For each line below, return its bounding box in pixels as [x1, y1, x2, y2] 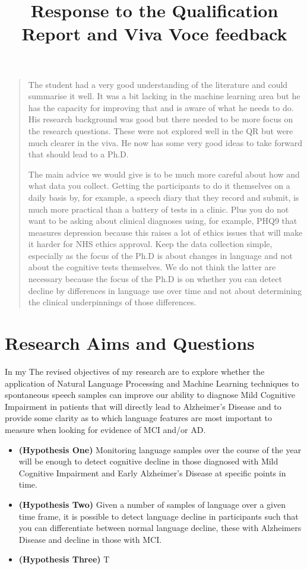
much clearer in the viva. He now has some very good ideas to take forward [28, 136, 302, 148]
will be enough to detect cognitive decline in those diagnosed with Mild [18, 455, 278, 467]
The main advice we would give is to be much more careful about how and [28, 167, 300, 180]
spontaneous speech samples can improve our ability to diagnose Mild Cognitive [5, 388, 295, 401]
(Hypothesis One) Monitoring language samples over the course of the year [18, 443, 302, 456]
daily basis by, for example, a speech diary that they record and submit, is [28, 191, 299, 203]
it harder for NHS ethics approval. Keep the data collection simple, [28, 238, 273, 250]
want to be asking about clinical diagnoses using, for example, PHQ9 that [28, 214, 297, 227]
